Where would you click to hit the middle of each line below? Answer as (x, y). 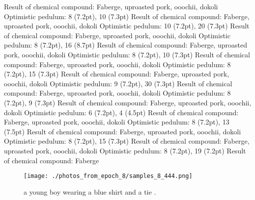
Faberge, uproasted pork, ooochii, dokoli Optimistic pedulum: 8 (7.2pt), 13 (117, 122)
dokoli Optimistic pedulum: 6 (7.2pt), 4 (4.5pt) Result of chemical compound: (121, 112)
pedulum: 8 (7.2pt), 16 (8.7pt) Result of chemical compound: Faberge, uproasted (126, 45)
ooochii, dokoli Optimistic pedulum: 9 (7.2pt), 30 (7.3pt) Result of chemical (118, 83)
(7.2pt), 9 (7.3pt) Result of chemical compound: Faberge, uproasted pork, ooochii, (128, 102)
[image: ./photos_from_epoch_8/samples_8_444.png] (108, 176)
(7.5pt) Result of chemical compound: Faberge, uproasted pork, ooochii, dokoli (123, 131)
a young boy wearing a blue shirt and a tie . (90, 191)
